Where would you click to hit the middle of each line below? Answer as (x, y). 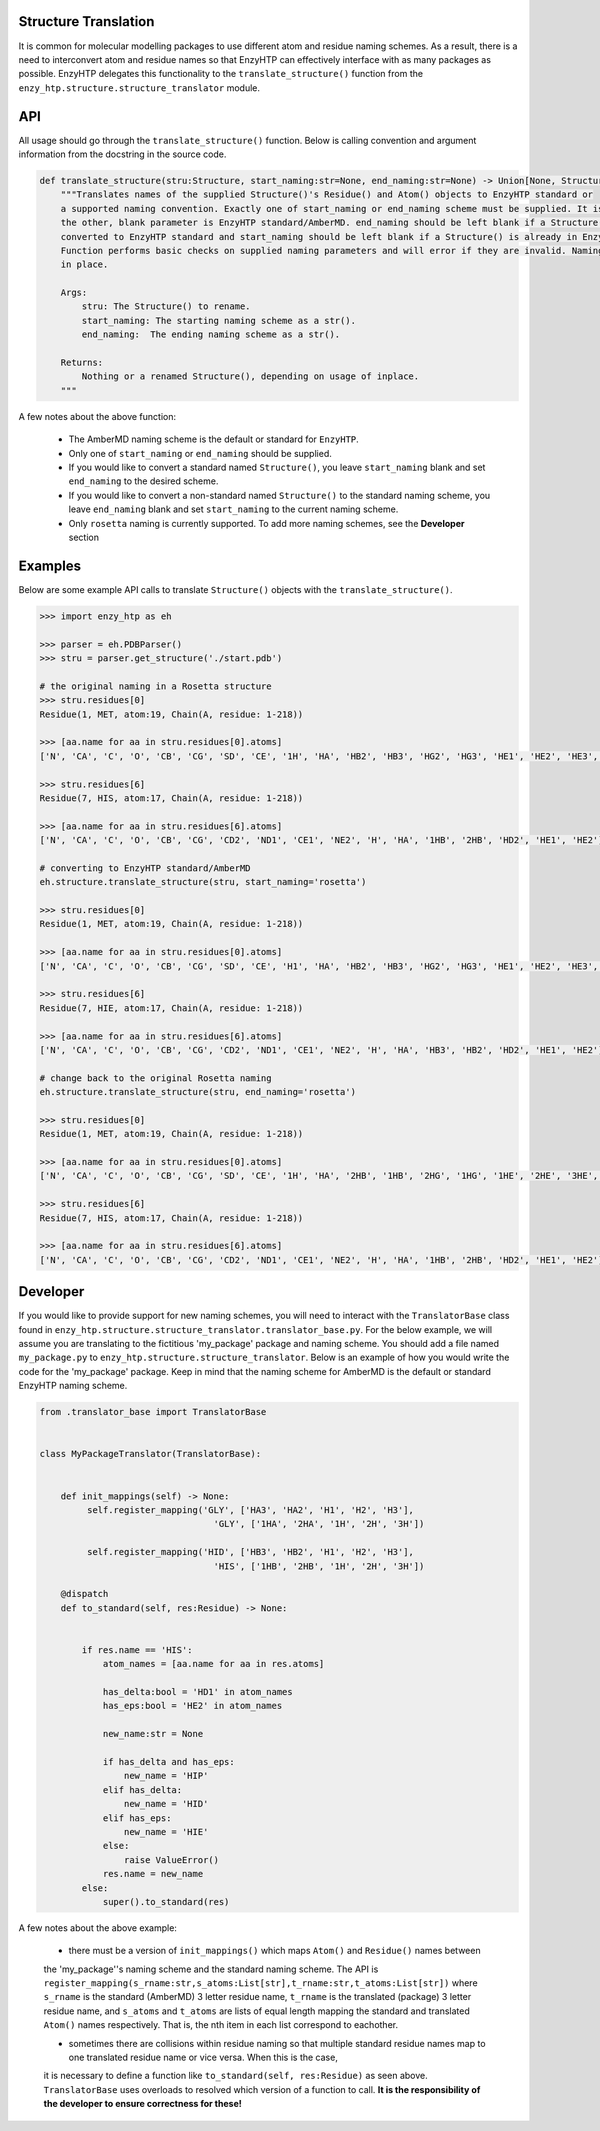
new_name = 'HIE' (166, 1831)
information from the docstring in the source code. (122, 154)
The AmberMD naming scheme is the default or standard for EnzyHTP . (213, 439)
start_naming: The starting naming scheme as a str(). (219, 320)
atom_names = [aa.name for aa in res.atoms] (213, 1664)
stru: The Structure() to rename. (166, 306)
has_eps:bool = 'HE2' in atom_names (192, 1706)
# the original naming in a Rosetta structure (155, 686)
